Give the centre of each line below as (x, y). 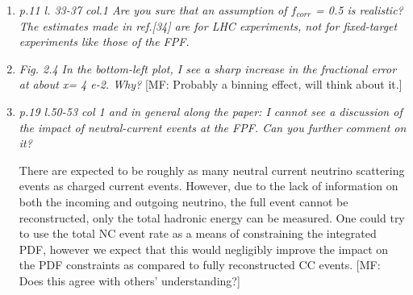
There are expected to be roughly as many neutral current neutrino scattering (212, 170)
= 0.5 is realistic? (359, 10)
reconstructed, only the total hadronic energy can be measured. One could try (212, 217)
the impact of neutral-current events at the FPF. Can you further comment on (213, 127)
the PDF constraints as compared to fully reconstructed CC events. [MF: (200, 265)
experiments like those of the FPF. (104, 42)
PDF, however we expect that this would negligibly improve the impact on (204, 249)
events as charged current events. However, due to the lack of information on (209, 186)
